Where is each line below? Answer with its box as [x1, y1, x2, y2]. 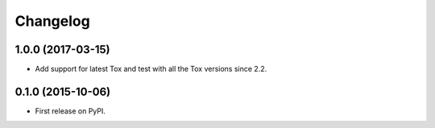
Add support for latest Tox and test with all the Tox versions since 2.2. [35, 64, 267, 74]
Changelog [14, 12, 90, 30]
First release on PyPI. [35, 105, 106, 116]
